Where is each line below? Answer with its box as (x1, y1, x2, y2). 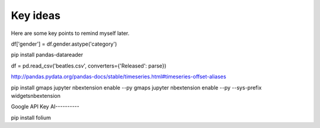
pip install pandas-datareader (11, 51, 84, 59)
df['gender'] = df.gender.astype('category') (11, 40, 117, 47)
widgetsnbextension (11, 92, 60, 99)
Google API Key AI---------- (11, 103, 79, 110)
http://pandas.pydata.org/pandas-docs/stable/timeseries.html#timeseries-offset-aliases (11, 73, 226, 80)
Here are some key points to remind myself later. (11, 30, 130, 37)
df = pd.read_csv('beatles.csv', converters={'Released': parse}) (11, 62, 167, 69)
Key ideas (11, 9, 60, 22)
